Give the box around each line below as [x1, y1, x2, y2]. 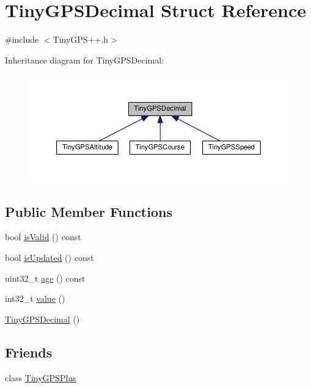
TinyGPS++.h [53, 33, 109, 46]
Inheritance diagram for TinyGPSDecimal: [5, 53, 164, 66]
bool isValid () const [5, 230, 81, 243]
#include [5, 33, 39, 46]
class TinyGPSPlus [5, 371, 76, 384]
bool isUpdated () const [5, 251, 94, 264]
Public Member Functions [5, 202, 172, 221]
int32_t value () [5, 292, 65, 305]
